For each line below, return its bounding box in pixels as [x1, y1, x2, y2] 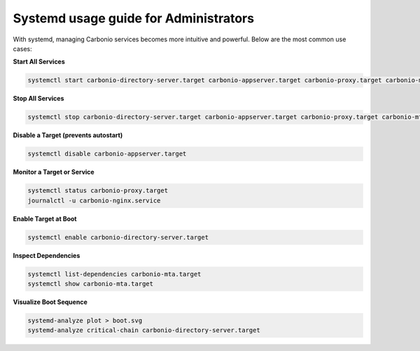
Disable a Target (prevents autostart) [13, 131, 123, 139]
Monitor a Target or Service [13, 168, 94, 177]
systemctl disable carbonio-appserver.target [27, 150, 187, 158]
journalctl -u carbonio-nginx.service [27, 196, 161, 205]
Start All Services [13, 57, 66, 66]
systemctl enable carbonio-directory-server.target [27, 233, 209, 241]
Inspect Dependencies [13, 251, 80, 259]
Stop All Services [13, 95, 64, 103]
